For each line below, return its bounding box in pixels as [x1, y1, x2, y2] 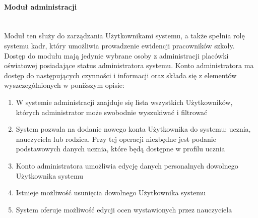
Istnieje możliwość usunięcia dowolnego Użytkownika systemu [16, 187, 206, 198]
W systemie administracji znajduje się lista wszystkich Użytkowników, [16, 96, 233, 107]
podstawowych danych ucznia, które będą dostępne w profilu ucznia [16, 143, 225, 154]
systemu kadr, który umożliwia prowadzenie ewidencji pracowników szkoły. [4, 40, 235, 50]
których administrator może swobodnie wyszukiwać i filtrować [16, 106, 208, 117]
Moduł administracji [4, 1, 77, 12]
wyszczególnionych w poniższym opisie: [4, 80, 124, 90]
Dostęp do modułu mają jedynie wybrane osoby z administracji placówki [4, 50, 229, 61]
